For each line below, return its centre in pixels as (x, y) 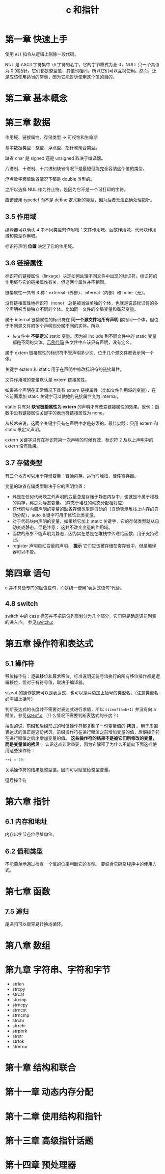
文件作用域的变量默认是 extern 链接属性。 (47, 380)
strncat (19, 1010)
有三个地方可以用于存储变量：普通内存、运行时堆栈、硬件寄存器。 (72, 476)
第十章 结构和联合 (41, 1068)
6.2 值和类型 (24, 851)
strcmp (19, 1000)
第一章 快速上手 (36, 40)
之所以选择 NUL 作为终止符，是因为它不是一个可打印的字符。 (67, 190)
